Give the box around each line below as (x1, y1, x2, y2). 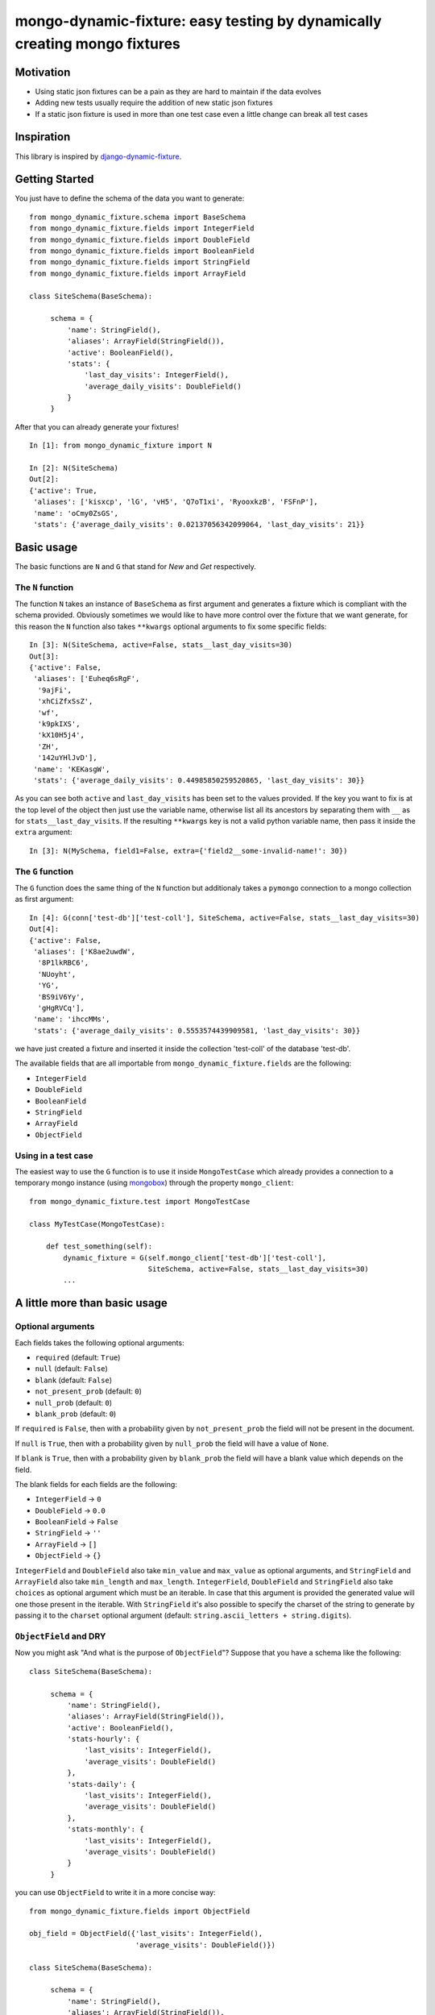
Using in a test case (14, 1149, 93, 1161)
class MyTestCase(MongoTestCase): (29, 1219, 165, 1228)
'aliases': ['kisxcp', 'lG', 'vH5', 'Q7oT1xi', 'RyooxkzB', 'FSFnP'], (33, 497, 318, 507)
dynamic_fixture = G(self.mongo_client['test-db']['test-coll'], (63, 1253, 327, 1262)
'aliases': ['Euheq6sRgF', (33, 674, 140, 683)
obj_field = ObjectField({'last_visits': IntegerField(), (29, 1929, 263, 1938)
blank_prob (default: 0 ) (35, 1409, 117, 1419)
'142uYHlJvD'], (37, 754, 97, 762)
